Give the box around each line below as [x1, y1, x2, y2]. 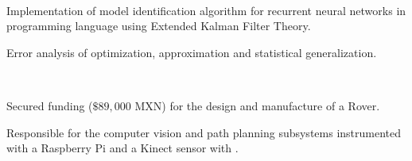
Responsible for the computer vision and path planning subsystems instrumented [6, 124, 402, 140]
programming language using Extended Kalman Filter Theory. [6, 17, 311, 34]
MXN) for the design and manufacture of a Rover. [134, 97, 380, 113]
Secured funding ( [6, 97, 93, 113]
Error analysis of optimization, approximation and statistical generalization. [6, 44, 377, 60]
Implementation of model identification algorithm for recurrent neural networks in [6, 2, 406, 18]
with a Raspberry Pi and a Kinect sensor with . [6, 140, 239, 156]
